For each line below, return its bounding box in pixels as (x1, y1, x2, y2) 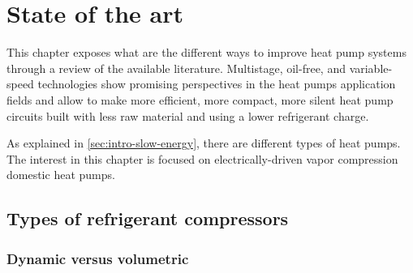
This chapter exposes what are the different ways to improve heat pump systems (6, 44, 407, 61)
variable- (349, 59, 393, 76)
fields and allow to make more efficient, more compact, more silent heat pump (6, 91, 394, 108)
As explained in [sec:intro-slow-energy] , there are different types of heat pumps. (6, 134, 401, 151)
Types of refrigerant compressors (6, 206, 289, 231)
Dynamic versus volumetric (6, 248, 189, 268)
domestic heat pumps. (6, 166, 115, 183)
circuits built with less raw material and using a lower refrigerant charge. (6, 107, 369, 124)
